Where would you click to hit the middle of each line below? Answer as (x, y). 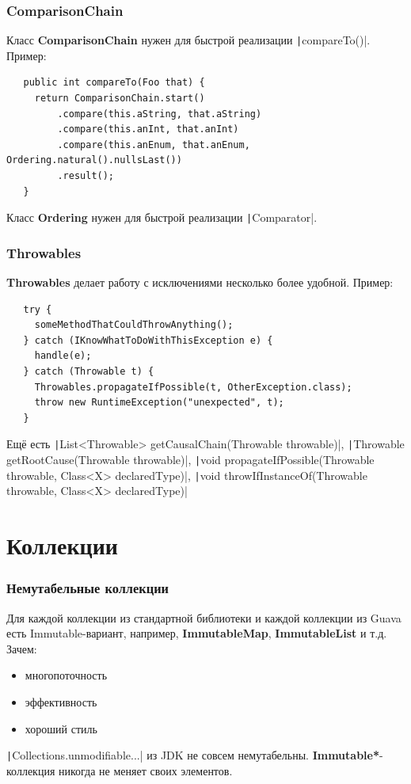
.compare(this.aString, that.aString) (160, 114)
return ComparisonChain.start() (120, 99)
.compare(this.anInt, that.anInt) (148, 129)
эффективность (61, 701)
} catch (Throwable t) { (89, 372)
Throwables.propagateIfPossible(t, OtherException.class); (193, 387)
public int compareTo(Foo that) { (114, 83)
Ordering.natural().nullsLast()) (94, 160)
